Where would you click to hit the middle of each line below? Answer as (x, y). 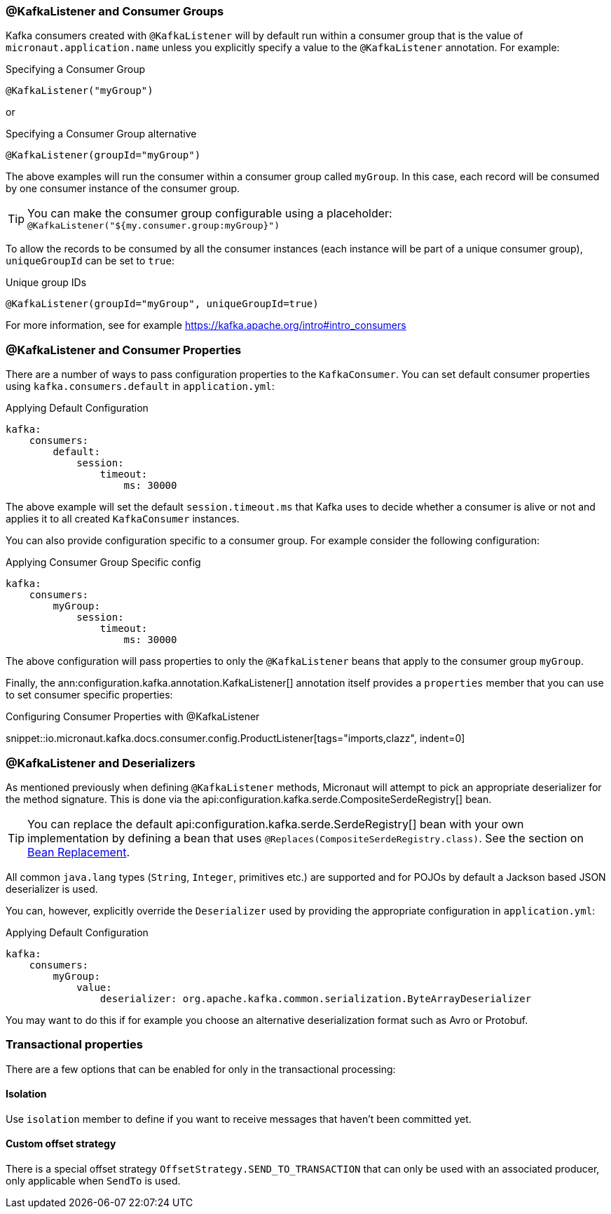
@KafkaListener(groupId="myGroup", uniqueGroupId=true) (162, 304)
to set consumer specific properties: (89, 695)
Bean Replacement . (79, 852)
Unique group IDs (46, 283)
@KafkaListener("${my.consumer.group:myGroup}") (154, 226)
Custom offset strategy (61, 1144)
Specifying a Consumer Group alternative (101, 134)
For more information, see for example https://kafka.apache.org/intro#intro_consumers (206, 325)
